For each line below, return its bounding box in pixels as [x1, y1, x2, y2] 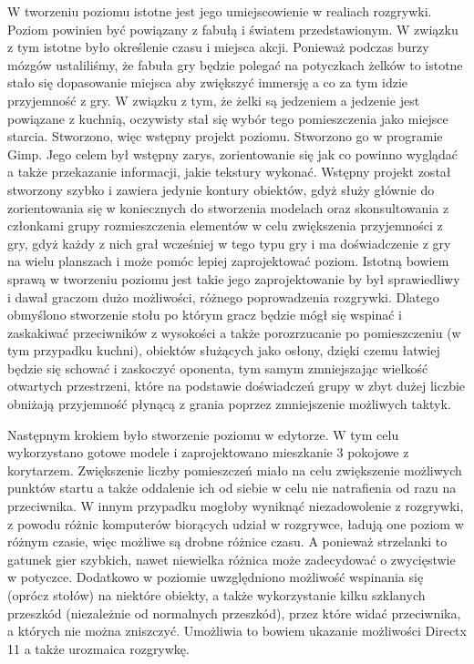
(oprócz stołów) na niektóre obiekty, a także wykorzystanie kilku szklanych [7, 586, 426, 604]
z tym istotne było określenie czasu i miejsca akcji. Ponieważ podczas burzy [7, 37, 429, 56]
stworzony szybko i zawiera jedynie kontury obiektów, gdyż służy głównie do [7, 179, 435, 199]
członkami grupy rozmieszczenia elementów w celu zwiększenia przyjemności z [7, 216, 443, 235]
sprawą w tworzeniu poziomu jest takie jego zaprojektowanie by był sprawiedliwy [7, 269, 460, 288]
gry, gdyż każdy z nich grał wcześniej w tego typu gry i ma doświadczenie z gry [7, 233, 451, 252]
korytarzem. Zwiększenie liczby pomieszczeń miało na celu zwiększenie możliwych [7, 460, 462, 479]
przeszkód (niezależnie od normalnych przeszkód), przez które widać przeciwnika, [7, 603, 461, 622]
